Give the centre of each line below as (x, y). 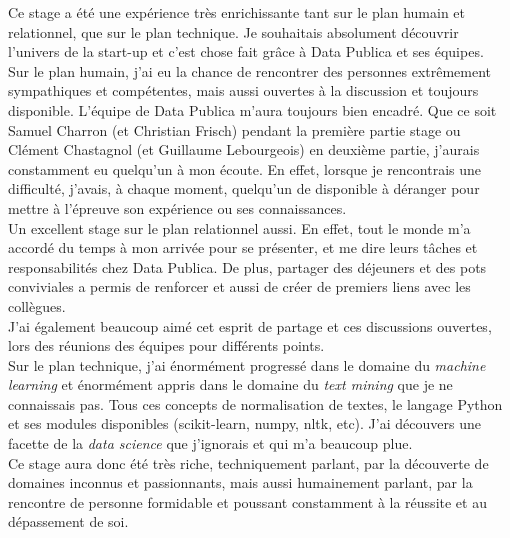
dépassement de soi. (68, 521)
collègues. (37, 305)
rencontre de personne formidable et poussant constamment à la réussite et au (247, 501)
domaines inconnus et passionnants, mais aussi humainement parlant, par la (240, 482)
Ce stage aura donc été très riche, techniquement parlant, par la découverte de (248, 462)
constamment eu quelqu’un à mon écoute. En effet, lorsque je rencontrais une (245, 168)
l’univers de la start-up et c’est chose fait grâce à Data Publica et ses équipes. (246, 51)
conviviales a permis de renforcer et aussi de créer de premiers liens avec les (239, 286)
